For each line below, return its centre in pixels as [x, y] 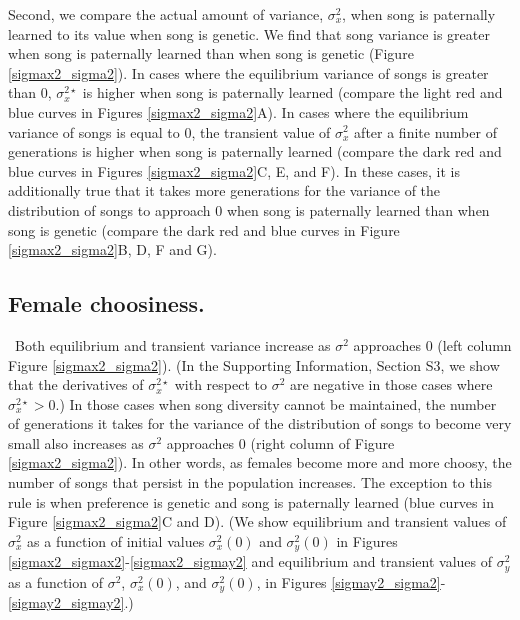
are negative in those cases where [391, 384]
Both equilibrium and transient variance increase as [172, 344]
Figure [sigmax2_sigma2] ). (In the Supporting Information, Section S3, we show [254, 364]
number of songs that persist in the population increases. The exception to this [250, 482]
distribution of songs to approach [109, 209]
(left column [474, 344]
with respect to [220, 384]
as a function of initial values [116, 540]
